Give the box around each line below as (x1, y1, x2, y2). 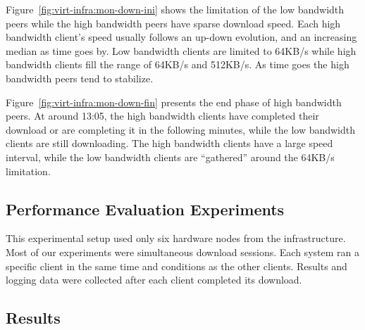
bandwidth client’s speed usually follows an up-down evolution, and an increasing (6, 30, 357, 44)
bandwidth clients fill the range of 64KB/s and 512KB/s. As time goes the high (6, 57, 349, 72)
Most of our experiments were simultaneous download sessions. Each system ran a (6, 244, 359, 259)
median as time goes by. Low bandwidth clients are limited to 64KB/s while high (6, 43, 357, 58)
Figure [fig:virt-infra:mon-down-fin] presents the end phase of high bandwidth (6, 94, 342, 109)
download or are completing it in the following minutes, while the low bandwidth (6, 122, 356, 137)
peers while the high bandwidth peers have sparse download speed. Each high (6, 15, 341, 30)
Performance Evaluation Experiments (6, 198, 285, 220)
